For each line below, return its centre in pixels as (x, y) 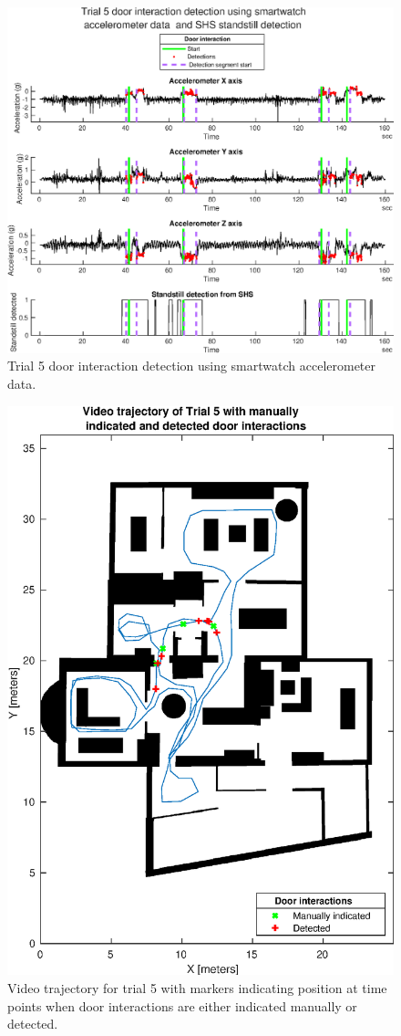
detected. (33, 1024)
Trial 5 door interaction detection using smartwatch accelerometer (192, 366)
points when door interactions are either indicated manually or (182, 1005)
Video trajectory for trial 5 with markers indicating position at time (197, 988)
